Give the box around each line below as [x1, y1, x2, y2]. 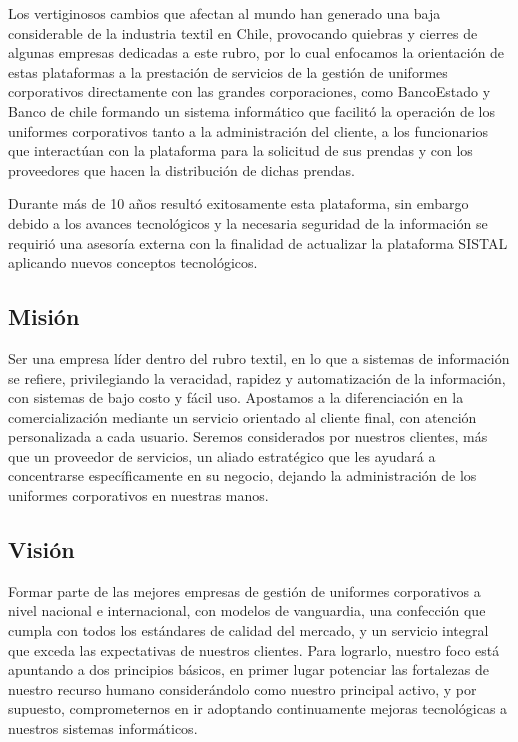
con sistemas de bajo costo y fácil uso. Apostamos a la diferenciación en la [8, 387, 464, 408]
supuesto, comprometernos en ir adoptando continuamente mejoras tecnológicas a [8, 698, 508, 719]
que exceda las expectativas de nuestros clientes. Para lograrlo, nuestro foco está [8, 639, 500, 660]
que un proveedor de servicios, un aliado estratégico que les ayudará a [8, 445, 436, 466]
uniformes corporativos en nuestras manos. [8, 485, 269, 506]
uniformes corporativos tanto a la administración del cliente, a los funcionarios [8, 120, 489, 141]
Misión [8, 301, 80, 332]
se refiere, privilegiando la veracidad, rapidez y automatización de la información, [8, 367, 506, 388]
